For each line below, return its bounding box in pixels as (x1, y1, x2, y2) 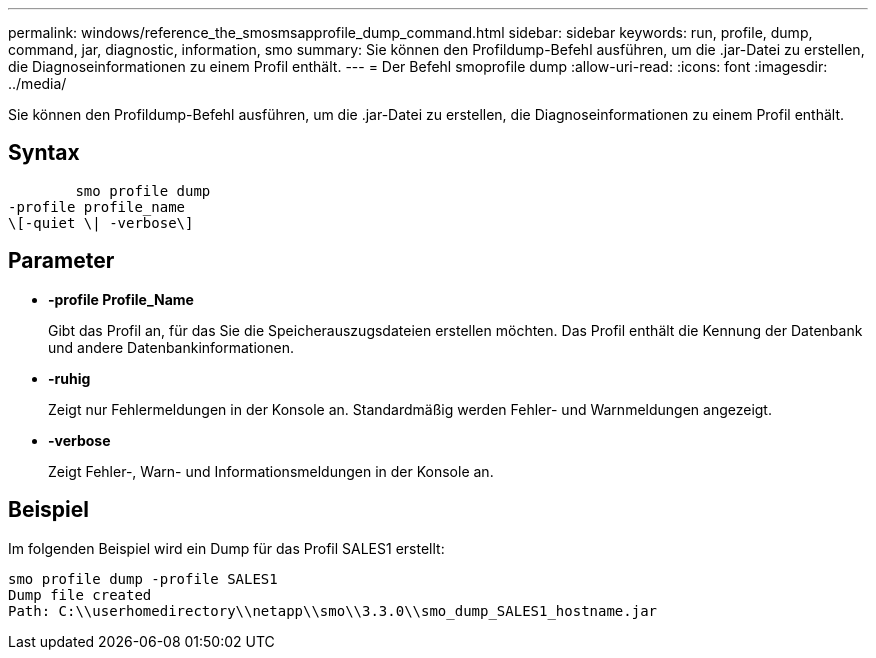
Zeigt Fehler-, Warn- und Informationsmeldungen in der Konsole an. (48, 462, 494, 480)
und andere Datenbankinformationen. (48, 338, 294, 356)
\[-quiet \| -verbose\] (8, 214, 194, 231)
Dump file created (8, 586, 152, 603)
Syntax (8, 140, 80, 166)
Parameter (8, 248, 115, 274)
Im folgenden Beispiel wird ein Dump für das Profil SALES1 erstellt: (8, 539, 445, 557)
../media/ (8, 75, 67, 92)
